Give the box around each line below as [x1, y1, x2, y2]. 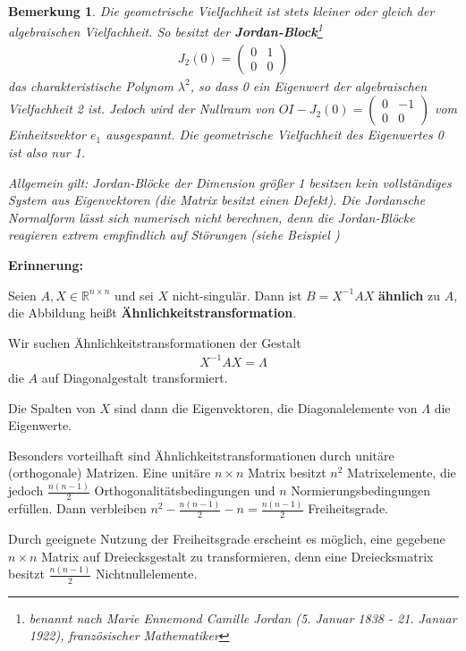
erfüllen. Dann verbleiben [8, 499, 147, 518]
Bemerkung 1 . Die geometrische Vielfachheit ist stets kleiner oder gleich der [8, 2, 435, 20]
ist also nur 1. [8, 143, 86, 162]
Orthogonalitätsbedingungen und [94, 481, 275, 500]
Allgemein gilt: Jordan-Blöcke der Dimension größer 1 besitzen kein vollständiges [8, 173, 452, 191]
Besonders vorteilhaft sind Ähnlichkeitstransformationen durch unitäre [8, 445, 394, 464]
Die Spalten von [8, 398, 96, 417]
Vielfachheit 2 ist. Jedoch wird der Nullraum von [8, 99, 275, 118]
